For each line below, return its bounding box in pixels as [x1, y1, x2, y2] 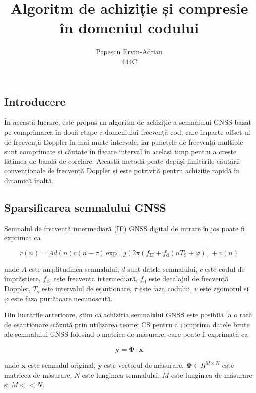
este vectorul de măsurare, [104, 360, 184, 370]
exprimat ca [4, 233, 41, 243]
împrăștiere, [4, 273, 41, 284]
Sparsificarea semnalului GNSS [4, 199, 167, 215]
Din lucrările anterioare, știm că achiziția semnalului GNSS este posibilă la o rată [4, 310, 252, 320]
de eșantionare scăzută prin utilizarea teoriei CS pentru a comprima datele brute [4, 319, 250, 329]
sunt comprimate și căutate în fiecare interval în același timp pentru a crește [4, 146, 237, 157]
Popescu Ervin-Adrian [96, 46, 163, 57]
